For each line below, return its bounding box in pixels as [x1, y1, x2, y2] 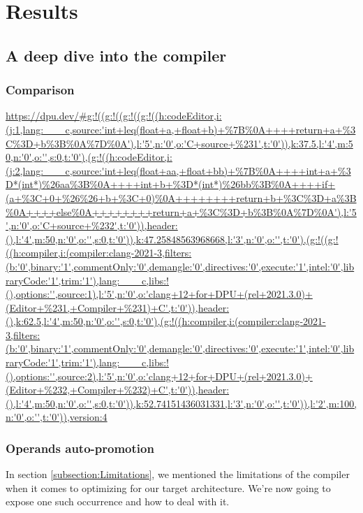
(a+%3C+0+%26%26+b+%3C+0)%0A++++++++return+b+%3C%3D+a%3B [6, 190, 357, 205]
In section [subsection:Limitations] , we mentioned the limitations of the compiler [6, 467, 350, 482]
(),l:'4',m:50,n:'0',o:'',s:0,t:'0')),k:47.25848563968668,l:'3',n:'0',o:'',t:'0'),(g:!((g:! [6, 231, 339, 246]
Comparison [6, 81, 75, 99]
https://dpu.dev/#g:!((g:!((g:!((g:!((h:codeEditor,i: [6, 108, 222, 123]
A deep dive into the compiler [6, 44, 227, 66]
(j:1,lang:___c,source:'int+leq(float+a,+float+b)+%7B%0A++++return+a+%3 [6, 122, 356, 136]
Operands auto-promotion [6, 439, 154, 456]
